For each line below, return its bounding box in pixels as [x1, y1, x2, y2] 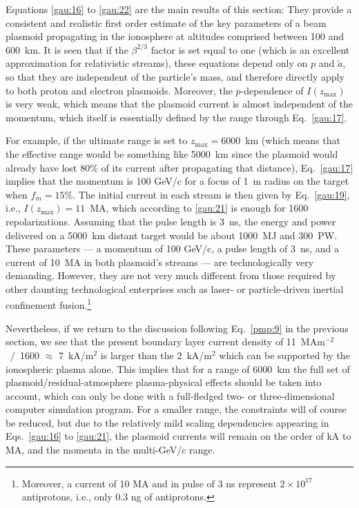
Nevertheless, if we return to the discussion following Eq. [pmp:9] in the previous [6, 321, 349, 335]
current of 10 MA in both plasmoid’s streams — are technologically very [6, 254, 314, 269]
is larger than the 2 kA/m [100, 347, 212, 362]
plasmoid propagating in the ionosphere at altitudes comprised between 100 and [6, 29, 345, 43]
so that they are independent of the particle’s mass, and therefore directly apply [6, 69, 345, 83]
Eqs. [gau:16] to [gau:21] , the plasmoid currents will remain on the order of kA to [6, 429, 351, 443]
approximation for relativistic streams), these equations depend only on [6, 56, 308, 70]
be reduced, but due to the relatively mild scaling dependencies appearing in [6, 415, 329, 429]
